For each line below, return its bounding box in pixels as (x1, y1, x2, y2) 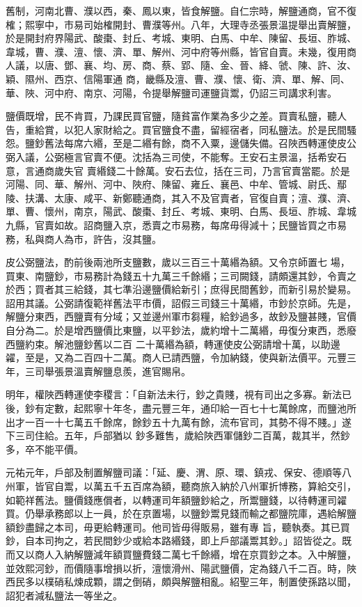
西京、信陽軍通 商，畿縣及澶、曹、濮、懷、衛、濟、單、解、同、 (54, 71, 350, 86)
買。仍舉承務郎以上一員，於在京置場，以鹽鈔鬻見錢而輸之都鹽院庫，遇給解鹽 (6, 506, 356, 521)
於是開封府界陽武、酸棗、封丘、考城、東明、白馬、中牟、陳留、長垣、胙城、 (6, 31, 356, 45)
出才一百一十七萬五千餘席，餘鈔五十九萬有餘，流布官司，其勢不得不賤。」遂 (6, 414, 352, 429)
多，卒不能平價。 (6, 441, 84, 456)
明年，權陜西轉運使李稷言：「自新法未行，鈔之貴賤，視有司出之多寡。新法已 (6, 387, 352, 402)
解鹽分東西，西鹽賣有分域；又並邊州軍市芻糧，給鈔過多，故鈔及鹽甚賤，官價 (6, 309, 356, 324)
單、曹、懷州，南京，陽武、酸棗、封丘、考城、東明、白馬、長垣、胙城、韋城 (6, 204, 356, 219)
